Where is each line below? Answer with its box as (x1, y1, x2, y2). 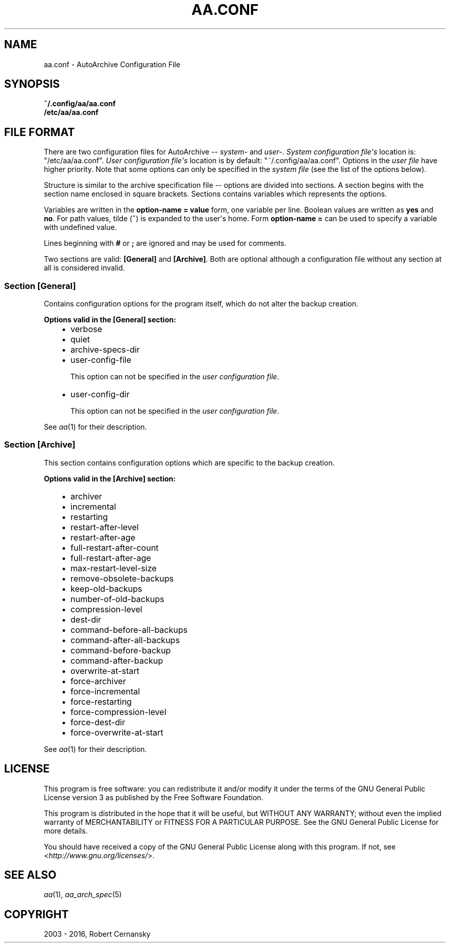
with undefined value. (44, 223, 117, 232)
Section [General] (4, 280, 76, 291)
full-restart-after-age (70, 552, 151, 563)
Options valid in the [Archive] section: (44, 474, 176, 483)
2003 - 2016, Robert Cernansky (44, 930, 151, 939)
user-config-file (70, 355, 132, 365)
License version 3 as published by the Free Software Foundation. (44, 793, 264, 802)
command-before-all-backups (70, 624, 188, 635)
